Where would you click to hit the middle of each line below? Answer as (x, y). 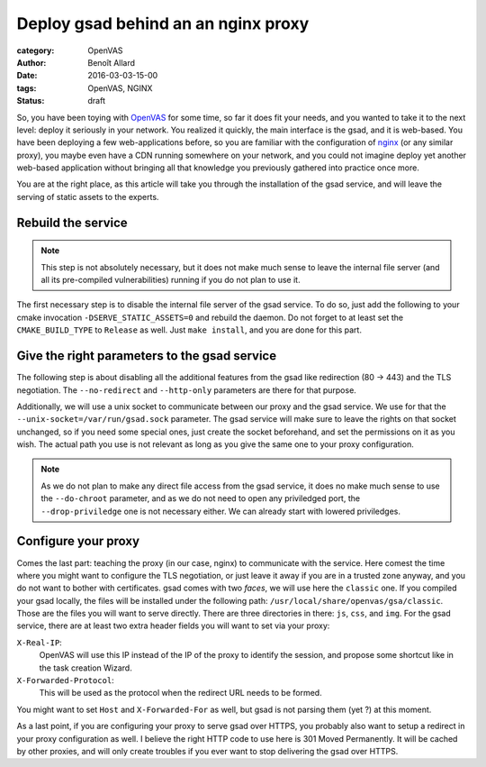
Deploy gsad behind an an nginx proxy (163, 23)
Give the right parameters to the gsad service (147, 356)
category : (36, 50)
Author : (31, 62)
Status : (31, 101)
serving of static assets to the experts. (88, 196)
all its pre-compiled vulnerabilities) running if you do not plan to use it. (171, 280)
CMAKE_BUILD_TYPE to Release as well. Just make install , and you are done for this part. (189, 330)
